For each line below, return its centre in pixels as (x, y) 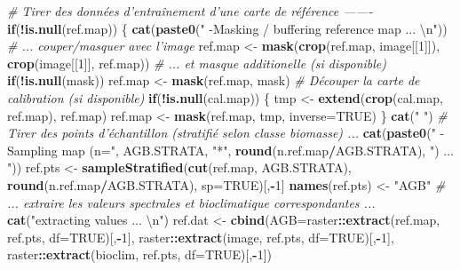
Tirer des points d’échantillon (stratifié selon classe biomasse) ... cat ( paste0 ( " (222, 133)
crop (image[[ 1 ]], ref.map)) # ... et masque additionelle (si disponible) (197, 63)
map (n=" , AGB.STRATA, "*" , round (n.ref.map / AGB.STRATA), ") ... (258, 150)
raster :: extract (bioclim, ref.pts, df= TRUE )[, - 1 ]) (140, 254)
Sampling (32, 150)
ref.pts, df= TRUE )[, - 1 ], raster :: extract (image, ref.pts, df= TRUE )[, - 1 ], (201, 237)
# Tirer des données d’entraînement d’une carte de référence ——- (190, 11)
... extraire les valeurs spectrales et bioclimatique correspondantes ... (191, 202)
